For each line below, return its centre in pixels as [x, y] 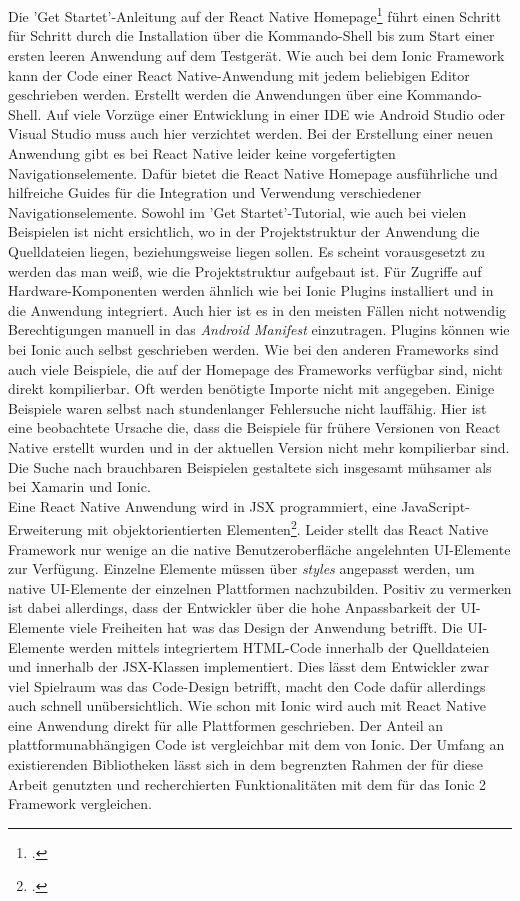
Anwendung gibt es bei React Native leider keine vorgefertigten [202, 153]
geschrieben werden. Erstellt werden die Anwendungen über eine [205, 94]
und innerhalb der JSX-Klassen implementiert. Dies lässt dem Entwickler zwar [249, 666]
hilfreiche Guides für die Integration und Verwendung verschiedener [215, 192]
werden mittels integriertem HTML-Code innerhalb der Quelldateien [279, 646]
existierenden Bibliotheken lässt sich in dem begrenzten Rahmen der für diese [245, 764]
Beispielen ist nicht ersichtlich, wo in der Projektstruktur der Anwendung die [244, 231]
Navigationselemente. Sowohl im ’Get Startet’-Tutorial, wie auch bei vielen [237, 211]
